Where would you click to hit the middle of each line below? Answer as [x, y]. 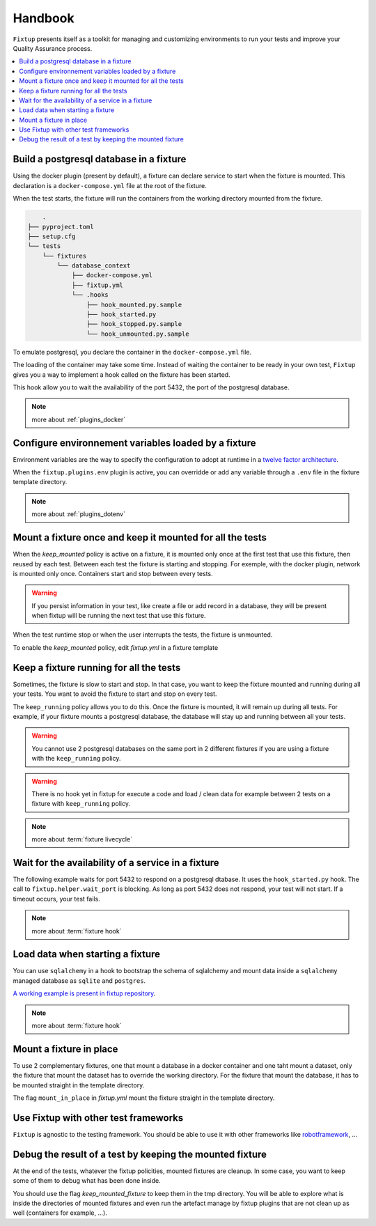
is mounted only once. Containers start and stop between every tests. [113, 573]
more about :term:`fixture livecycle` [82, 839]
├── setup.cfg [52, 236]
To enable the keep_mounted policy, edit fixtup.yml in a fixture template [116, 647]
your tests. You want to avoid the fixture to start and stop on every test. [115, 694]
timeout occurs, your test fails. [56, 899]
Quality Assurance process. [53, 48]
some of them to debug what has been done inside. [87, 1181]
